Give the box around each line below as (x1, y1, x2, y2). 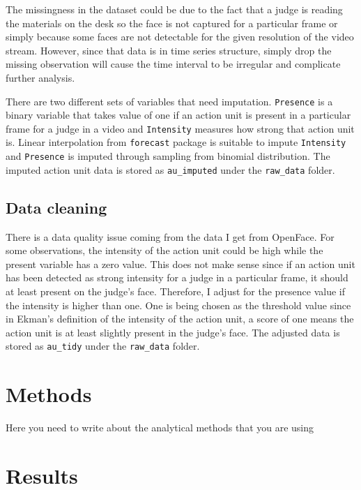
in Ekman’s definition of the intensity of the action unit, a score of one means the (6, 311, 354, 326)
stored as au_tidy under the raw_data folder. (6, 339, 200, 353)
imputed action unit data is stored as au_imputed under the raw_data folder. (6, 162, 335, 177)
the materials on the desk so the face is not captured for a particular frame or (6, 15, 338, 30)
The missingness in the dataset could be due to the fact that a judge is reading (6, 2, 343, 16)
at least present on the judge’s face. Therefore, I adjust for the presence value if (6, 284, 346, 299)
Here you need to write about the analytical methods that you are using (6, 420, 314, 435)
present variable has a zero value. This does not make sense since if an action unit (6, 256, 355, 271)
